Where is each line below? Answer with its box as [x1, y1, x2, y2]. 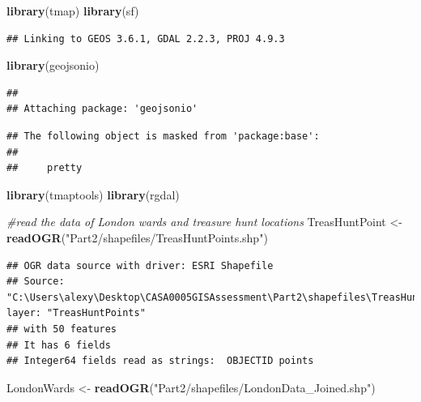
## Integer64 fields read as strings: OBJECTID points [6, 355, 314, 367]
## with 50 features [6, 323, 117, 335]
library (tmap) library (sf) [6, 2, 139, 19]
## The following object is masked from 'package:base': [6, 130, 320, 142]
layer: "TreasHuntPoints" [6, 307, 146, 319]
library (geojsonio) [6, 57, 100, 74]
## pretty [6, 162, 83, 174]
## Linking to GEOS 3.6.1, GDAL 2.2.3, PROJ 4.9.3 [6, 32, 285, 45]
